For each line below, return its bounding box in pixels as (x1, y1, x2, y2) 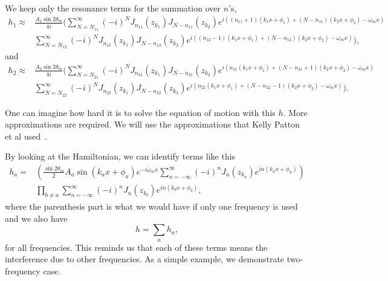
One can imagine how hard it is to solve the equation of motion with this (5, 106, 276, 118)
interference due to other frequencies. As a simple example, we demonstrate (5, 253, 285, 265)
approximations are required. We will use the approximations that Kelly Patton (5, 118, 300, 131)
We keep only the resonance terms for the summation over (5, 2, 221, 14)
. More (283, 106, 308, 118)
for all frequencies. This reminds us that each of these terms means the (5, 241, 268, 253)
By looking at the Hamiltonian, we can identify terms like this (5, 150, 236, 163)
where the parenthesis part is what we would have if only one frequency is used (5, 200, 298, 213)
